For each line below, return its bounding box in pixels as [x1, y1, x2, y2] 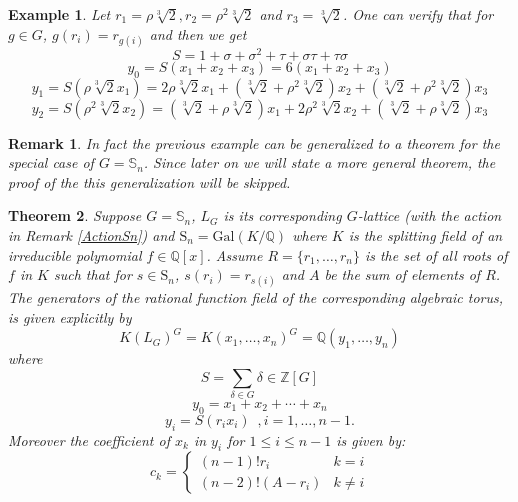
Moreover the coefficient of [8, 429, 170, 450]
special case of [8, 152, 94, 173]
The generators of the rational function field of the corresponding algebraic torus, [8, 287, 504, 308]
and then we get [149, 23, 247, 44]
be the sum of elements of [324, 264, 481, 285]
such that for [53, 264, 132, 285]
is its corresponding [223, 205, 342, 226]
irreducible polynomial [8, 244, 142, 265]
